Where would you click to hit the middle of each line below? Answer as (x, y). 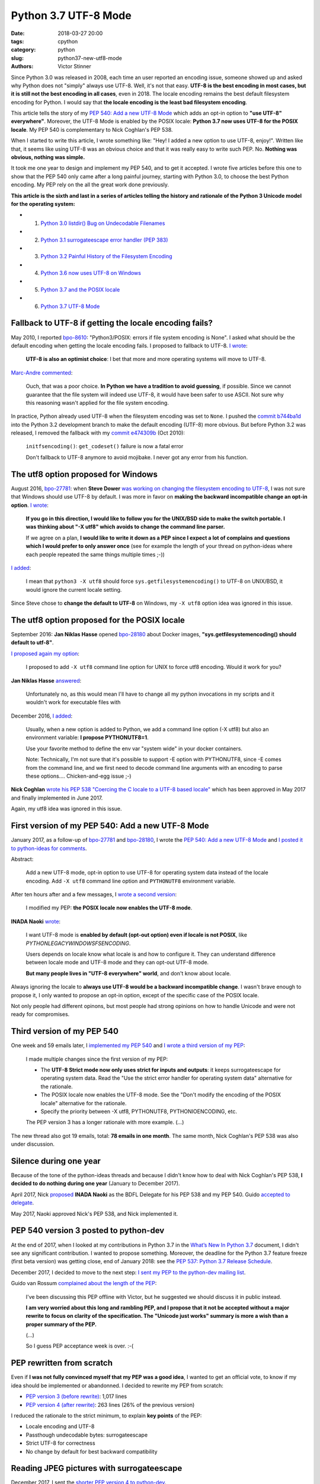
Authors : (22, 66)
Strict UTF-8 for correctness (60, 1443)
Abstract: (22, 859)
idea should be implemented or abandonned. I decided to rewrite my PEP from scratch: (117, 1385)
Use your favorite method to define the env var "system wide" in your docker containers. (134, 749)
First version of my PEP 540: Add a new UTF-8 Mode (110, 826)
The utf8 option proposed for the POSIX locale (98, 620)
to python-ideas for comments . (49, 848)
